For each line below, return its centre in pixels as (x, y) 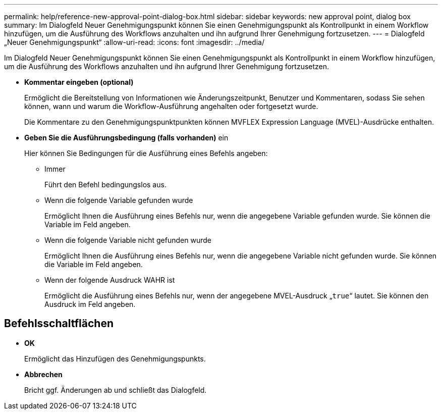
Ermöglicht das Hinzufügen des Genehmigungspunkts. (115, 358)
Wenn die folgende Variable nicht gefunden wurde (128, 240)
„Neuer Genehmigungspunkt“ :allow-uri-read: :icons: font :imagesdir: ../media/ (134, 42)
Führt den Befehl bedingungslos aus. (105, 185)
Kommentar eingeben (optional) (79, 82)
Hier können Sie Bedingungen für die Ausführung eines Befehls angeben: (146, 153)
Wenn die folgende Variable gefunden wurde (119, 200)
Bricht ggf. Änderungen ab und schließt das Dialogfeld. (116, 390)
